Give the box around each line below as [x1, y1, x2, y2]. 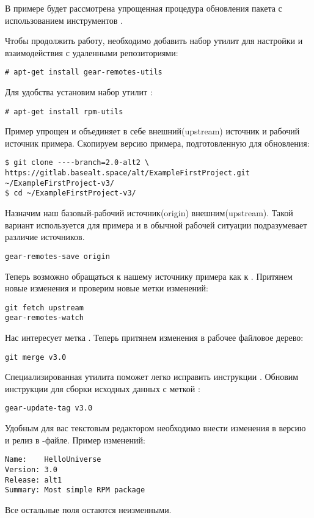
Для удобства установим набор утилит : [5, 86, 153, 98]
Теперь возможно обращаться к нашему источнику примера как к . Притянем [5, 269, 293, 282]
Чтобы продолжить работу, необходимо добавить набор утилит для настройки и [5, 34, 303, 47]
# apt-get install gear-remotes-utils [5, 68, 162, 77]
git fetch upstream [5, 303, 84, 312]
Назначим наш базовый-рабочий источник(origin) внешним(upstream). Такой [5, 206, 293, 219]
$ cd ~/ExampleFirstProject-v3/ [5, 189, 136, 198]
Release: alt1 [5, 475, 62, 484]
